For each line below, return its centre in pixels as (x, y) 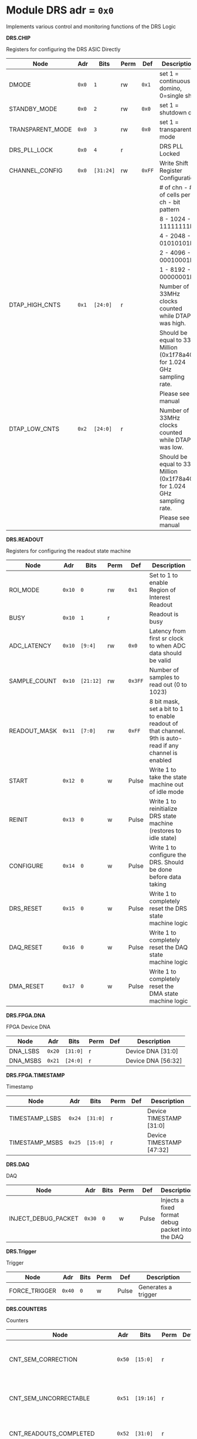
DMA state (164, 993)
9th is (157, 738)
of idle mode (167, 791)
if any (171, 745)
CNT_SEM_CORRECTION (43, 1359)
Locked (169, 153)
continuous (175, 81)
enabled (160, 760)
